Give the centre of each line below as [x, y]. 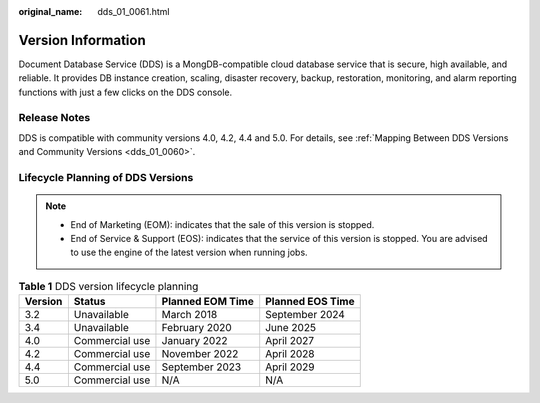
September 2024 [305, 315]
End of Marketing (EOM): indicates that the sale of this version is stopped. [222, 224]
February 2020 [196, 328]
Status [89, 302]
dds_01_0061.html [133, 11]
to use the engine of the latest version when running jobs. [189, 252]
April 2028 [290, 354]
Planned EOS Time [310, 302]
